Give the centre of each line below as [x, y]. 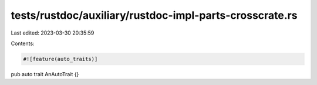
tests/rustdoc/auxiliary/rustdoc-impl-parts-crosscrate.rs [154, 15]
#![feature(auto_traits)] [60, 59]
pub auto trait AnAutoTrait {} [45, 74]
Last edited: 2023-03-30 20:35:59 [53, 33]
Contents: [23, 43]
